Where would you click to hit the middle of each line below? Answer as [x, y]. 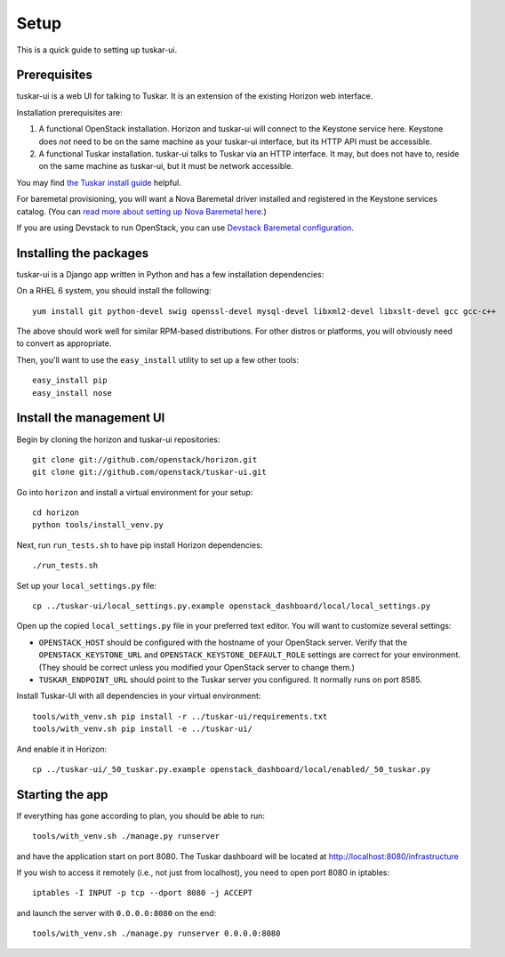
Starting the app [62, 795]
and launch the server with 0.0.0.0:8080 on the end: [116, 913]
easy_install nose [72, 393]
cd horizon [56, 513]
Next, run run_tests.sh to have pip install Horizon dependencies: [140, 545]
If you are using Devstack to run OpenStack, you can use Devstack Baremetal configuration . [185, 228]
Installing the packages [83, 253]
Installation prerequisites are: [70, 112]
